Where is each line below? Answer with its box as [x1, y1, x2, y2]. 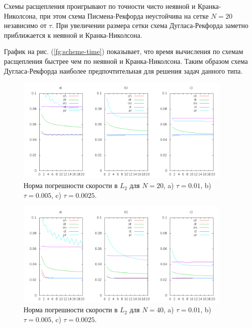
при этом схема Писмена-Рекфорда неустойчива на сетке [39, 10, 209, 21]
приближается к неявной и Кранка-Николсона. [4, 29, 142, 40]
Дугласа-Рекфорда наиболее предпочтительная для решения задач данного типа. [4, 65, 243, 76]
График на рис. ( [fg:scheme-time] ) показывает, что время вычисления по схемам [4, 46, 243, 56]
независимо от [4, 20, 47, 30]
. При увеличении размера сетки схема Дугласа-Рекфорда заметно [51, 20, 249, 30]
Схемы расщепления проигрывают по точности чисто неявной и [4, 1, 196, 11]
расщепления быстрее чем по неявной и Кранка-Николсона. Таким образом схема [4, 55, 248, 66]
